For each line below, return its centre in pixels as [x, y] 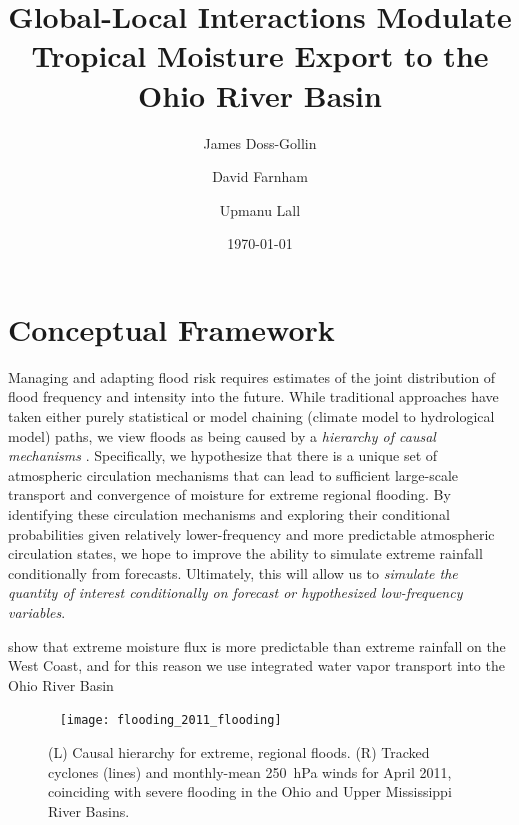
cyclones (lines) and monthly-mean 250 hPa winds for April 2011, [250, 771]
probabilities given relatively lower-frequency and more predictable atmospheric [251, 533]
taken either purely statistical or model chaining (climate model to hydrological [251, 416]
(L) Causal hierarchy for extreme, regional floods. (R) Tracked [239, 751]
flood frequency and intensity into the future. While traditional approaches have [253, 396]
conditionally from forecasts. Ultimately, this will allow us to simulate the [233, 572]
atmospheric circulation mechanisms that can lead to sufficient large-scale [233, 474]
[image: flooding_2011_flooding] [170, 720]
